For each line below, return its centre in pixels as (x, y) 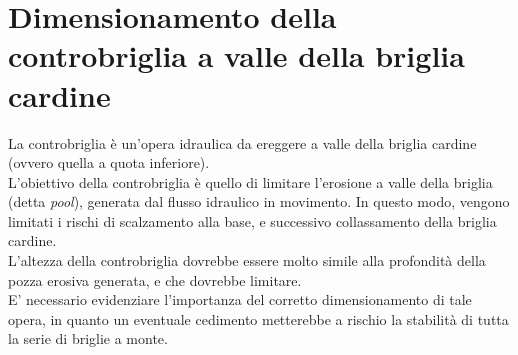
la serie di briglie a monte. (88, 338)
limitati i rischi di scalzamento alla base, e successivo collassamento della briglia (252, 220)
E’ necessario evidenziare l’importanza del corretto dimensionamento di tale (240, 299)
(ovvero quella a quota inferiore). (109, 162)
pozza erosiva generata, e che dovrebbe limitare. (155, 279)
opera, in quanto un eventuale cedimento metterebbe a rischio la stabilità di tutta (258, 318)
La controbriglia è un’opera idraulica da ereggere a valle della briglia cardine (242, 142)
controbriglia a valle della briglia (236, 55)
